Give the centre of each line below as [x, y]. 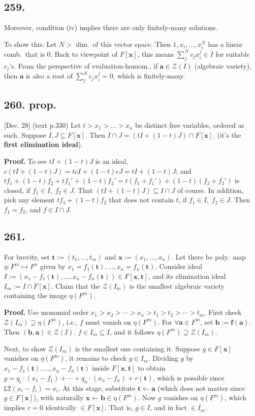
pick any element [30, 200]
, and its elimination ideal [187, 276]
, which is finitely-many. [149, 76]
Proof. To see [25, 161]
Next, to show [25, 348]
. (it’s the [227, 134]
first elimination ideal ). [44, 144]
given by [53, 266]
